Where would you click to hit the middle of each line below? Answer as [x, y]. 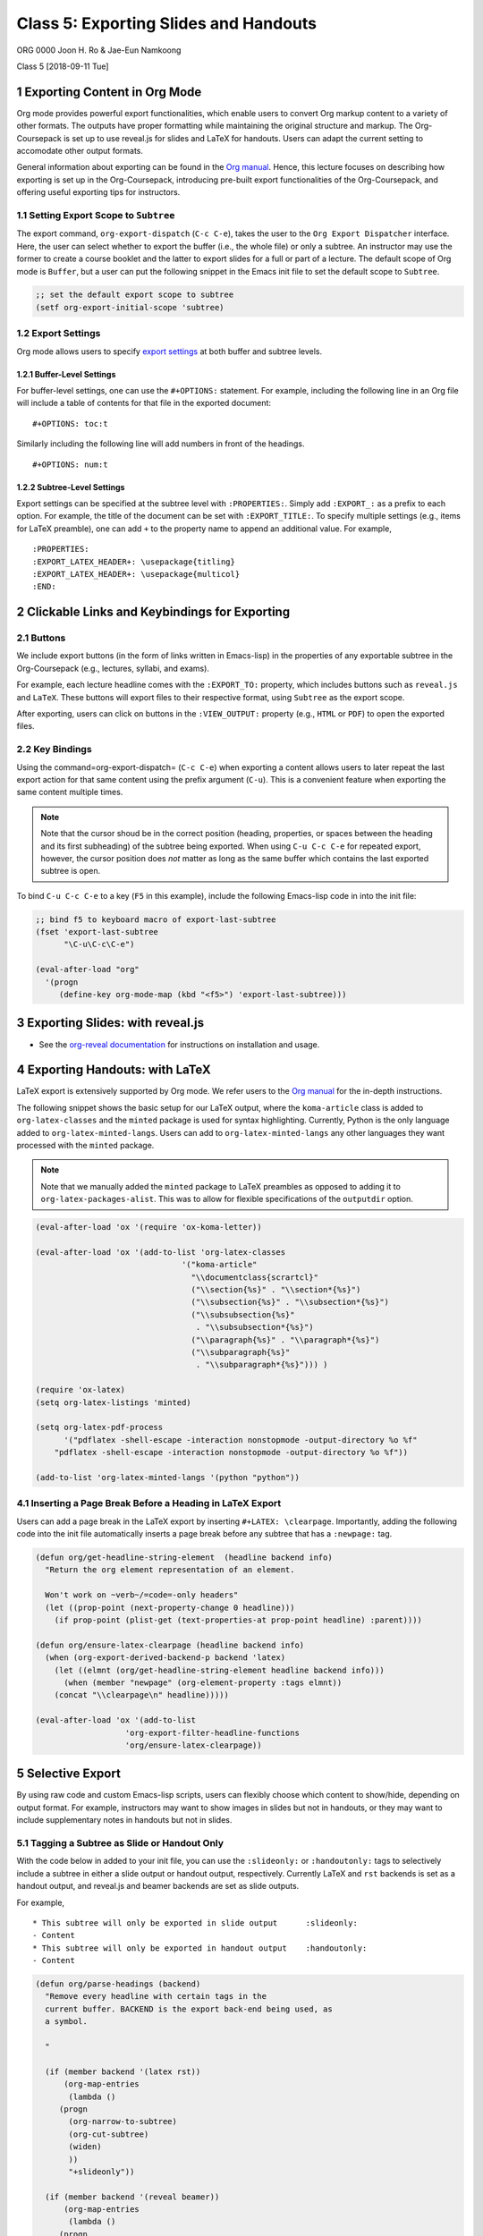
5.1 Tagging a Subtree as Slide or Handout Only [120, 1842]
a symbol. [67, 2022]
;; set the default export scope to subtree [135, 295]
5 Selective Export [68, 1774]
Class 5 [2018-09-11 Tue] [63, 66]
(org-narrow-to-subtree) [123, 2122]
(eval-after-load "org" [88, 970]
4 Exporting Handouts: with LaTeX [114, 1070]
